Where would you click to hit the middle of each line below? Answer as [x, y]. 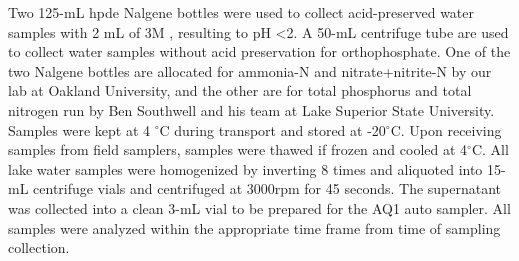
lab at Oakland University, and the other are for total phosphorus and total [240, 90]
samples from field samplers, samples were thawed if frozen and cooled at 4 [238, 149]
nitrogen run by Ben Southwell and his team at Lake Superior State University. [251, 109]
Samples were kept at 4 [79, 129]
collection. [39, 247]
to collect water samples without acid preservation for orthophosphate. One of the [259, 51]
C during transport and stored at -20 [272, 129]
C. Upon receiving [446, 129]
